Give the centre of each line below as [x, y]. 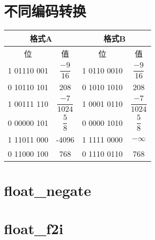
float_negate [48, 190]
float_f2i [34, 228]
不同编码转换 [45, 11]
